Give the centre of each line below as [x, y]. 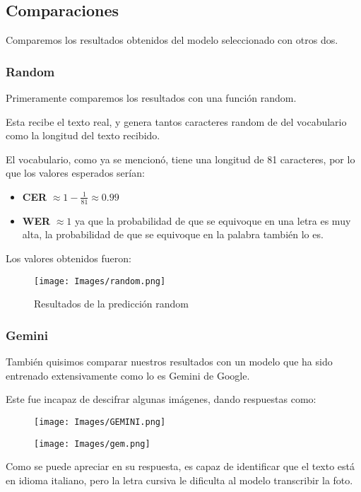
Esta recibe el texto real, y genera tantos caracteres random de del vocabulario [176, 121]
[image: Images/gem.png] [92, 444]
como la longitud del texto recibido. [83, 135]
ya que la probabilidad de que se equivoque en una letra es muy [213, 220]
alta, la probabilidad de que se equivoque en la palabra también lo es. [173, 234]
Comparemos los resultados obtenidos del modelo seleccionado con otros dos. [172, 40]
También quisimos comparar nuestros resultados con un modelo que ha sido [169, 362]
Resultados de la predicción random [111, 304]
